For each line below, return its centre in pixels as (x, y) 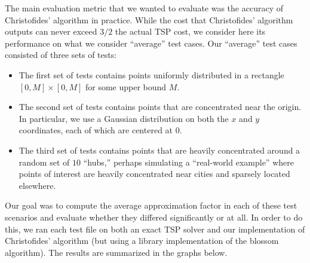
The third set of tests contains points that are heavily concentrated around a (159, 150)
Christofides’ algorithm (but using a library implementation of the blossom (142, 241)
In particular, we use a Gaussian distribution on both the (124, 118)
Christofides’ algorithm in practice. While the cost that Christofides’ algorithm (149, 19)
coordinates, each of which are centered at (96, 130)
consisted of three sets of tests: (61, 55)
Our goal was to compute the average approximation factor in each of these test (151, 205)
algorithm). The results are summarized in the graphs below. (116, 252)
